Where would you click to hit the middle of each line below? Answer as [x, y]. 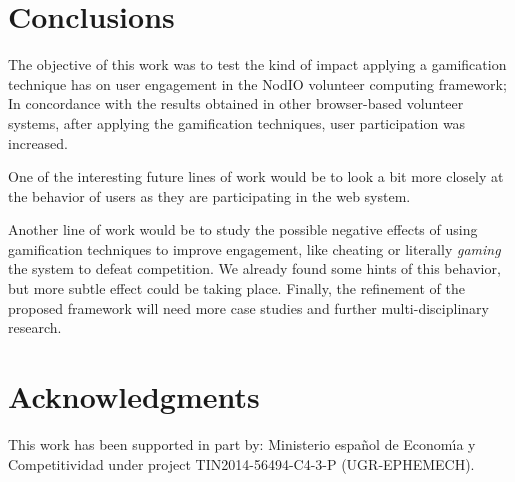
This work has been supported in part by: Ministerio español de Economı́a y [242, 443]
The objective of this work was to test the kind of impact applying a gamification [257, 64]
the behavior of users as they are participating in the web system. [209, 195]
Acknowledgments [134, 396]
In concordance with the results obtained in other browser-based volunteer [236, 103]
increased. [38, 142]
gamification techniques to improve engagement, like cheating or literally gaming [254, 248]
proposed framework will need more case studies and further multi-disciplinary [248, 307]
